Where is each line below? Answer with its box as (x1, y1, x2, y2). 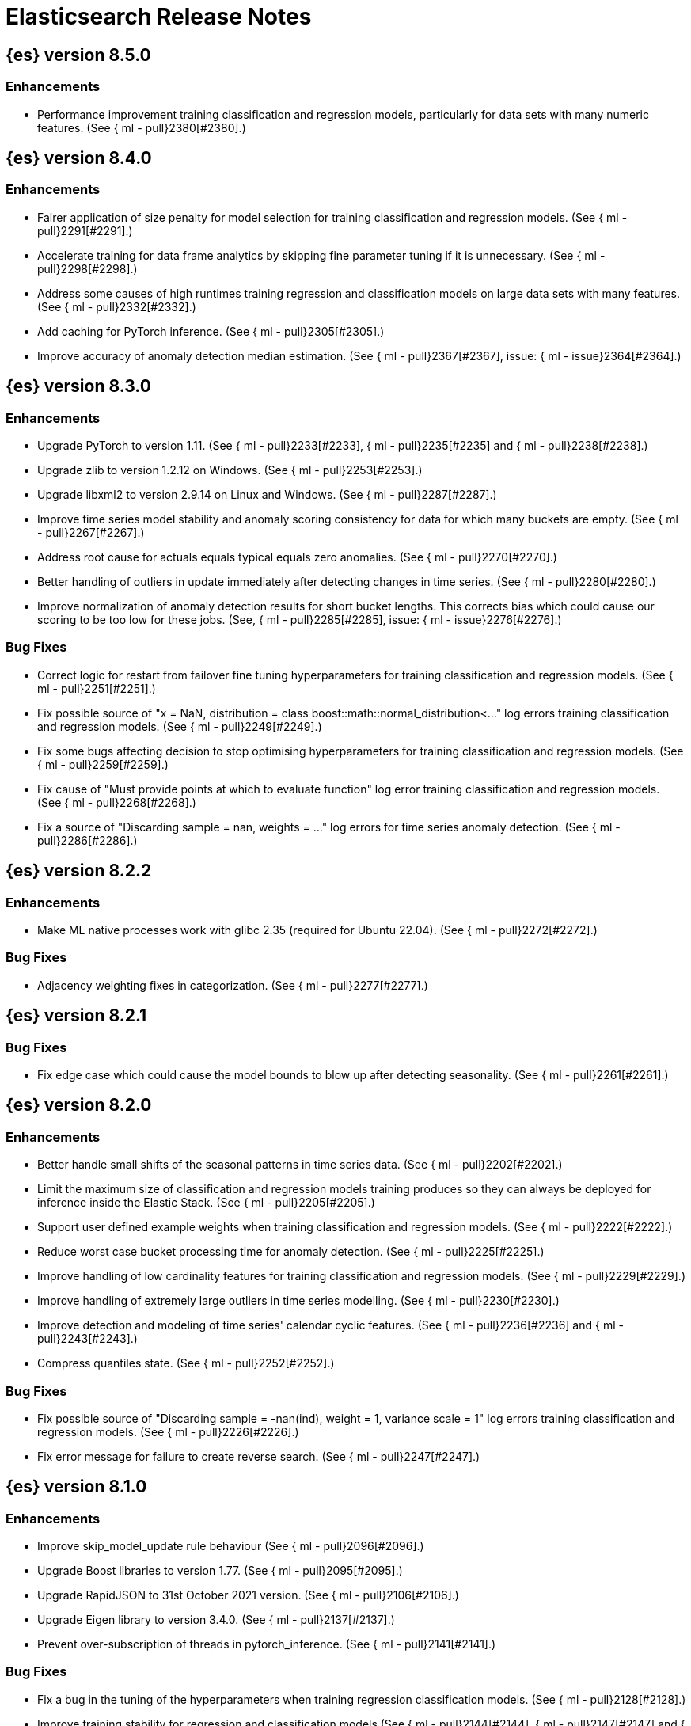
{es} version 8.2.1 (6, 1006, 147, 1026)
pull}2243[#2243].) (37, 1332, 138, 1346)
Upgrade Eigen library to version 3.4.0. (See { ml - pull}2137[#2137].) (37, 1613, 395, 1627)
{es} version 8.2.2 (6, 861, 152, 881)
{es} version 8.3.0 (6, 376, 151, 397)
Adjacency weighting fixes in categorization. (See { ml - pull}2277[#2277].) (37, 978, 428, 992)
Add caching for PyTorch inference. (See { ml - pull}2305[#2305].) (37, 324, 385, 338)
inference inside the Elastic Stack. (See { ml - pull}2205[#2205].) (37, 1196, 375, 1210)
